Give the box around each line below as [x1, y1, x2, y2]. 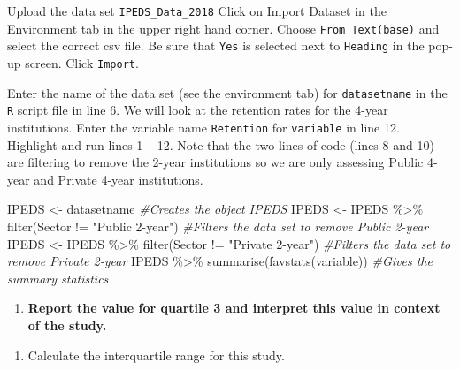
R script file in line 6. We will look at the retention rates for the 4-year [7, 101, 388, 119]
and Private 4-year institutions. [34, 170, 203, 188]
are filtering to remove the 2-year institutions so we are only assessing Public [7, 153, 424, 171]
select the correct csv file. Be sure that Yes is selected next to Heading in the [7, 36, 425, 55]
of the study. [27, 315, 107, 334]
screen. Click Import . [25, 53, 139, 72]
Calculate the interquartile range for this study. [27, 345, 285, 364]
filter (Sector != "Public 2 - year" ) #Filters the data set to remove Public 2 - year [7, 216, 429, 235]
